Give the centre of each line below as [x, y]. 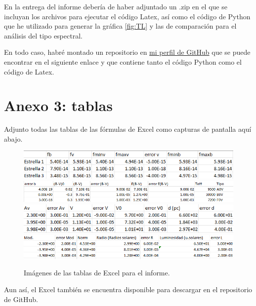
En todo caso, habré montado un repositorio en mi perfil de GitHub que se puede [127, 52]
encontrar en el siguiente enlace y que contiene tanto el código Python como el [123, 61]
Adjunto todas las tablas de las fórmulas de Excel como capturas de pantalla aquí [128, 129]
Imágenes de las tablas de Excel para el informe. [97, 273]
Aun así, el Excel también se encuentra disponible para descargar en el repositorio [128, 289]
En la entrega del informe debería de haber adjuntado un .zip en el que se [116, 6]
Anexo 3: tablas [58, 105]
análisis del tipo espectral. [43, 35]
